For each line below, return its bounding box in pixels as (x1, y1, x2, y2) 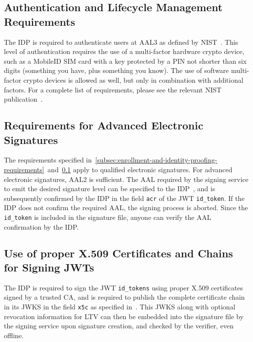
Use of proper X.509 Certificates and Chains (4, 245, 233, 260)
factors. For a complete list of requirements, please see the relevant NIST (4, 84, 222, 94)
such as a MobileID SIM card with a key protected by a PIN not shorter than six (4, 55, 247, 66)
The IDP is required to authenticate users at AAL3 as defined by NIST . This (4, 36, 238, 47)
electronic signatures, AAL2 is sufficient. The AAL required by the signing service (4, 174, 249, 184)
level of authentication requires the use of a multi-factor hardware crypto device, (4, 46, 245, 56)
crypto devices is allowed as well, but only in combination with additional (23, 74, 244, 85)
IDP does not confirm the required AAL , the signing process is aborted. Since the (4, 202, 248, 213)
